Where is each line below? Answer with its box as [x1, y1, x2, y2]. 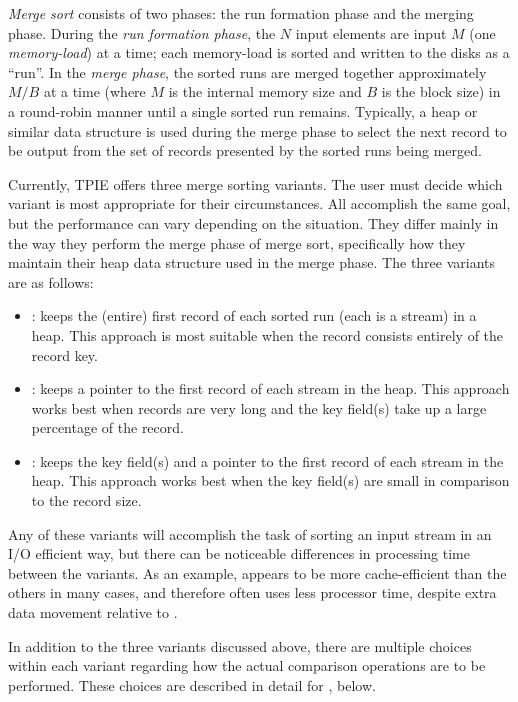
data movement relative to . [8, 602, 178, 623]
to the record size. [31, 490, 142, 511]
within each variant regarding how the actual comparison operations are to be [8, 655, 486, 676]
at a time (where [43, 81, 146, 102]
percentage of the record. [31, 417, 184, 438]
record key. [31, 344, 98, 365]
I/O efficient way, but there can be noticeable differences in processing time [8, 543, 470, 564]
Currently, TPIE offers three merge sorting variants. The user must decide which [8, 173, 503, 194]
